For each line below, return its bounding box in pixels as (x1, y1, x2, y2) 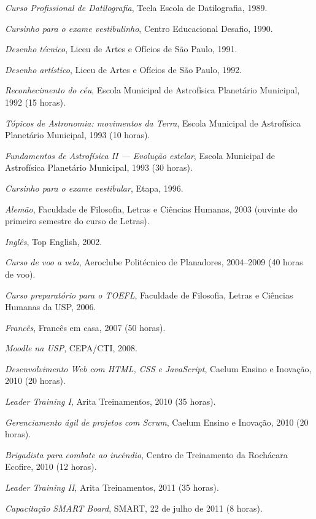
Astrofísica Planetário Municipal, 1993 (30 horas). (5, 161, 193, 174)
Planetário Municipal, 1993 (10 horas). (5, 128, 150, 141)
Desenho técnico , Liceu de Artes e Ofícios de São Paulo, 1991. (5, 42, 237, 55)
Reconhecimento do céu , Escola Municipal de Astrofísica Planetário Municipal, (5, 84, 300, 96)
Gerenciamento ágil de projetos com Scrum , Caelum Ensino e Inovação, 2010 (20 (5, 415, 309, 428)
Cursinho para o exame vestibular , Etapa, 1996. (5, 181, 183, 194)
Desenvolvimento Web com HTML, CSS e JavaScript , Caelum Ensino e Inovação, (5, 362, 312, 375)
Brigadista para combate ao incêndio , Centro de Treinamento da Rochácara (5, 448, 288, 461)
